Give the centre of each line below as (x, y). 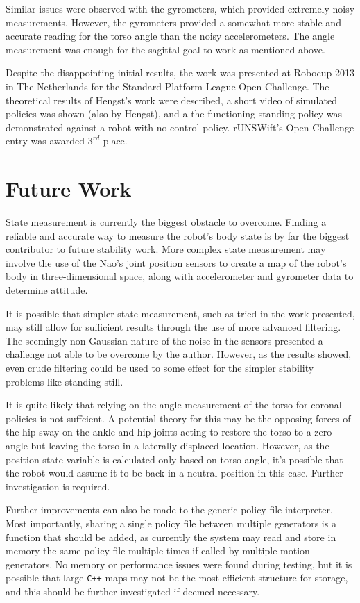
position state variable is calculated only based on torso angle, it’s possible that (174, 459)
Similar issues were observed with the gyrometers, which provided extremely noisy (180, 8)
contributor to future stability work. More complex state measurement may (166, 249)
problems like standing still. (65, 381)
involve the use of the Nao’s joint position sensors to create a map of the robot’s (176, 262)
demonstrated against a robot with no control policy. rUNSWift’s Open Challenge (180, 127)
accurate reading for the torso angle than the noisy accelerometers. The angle (170, 36)
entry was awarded (45, 141)
